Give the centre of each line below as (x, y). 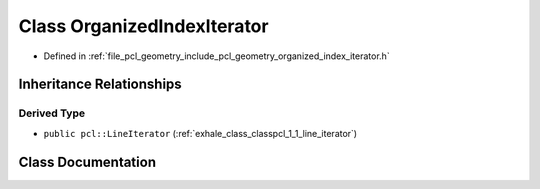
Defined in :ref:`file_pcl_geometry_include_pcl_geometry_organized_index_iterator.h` (216, 56)
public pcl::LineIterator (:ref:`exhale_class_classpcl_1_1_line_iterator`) (200, 133)
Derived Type (51, 113)
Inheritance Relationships (100, 84)
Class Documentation (87, 161)
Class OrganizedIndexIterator (143, 26)
